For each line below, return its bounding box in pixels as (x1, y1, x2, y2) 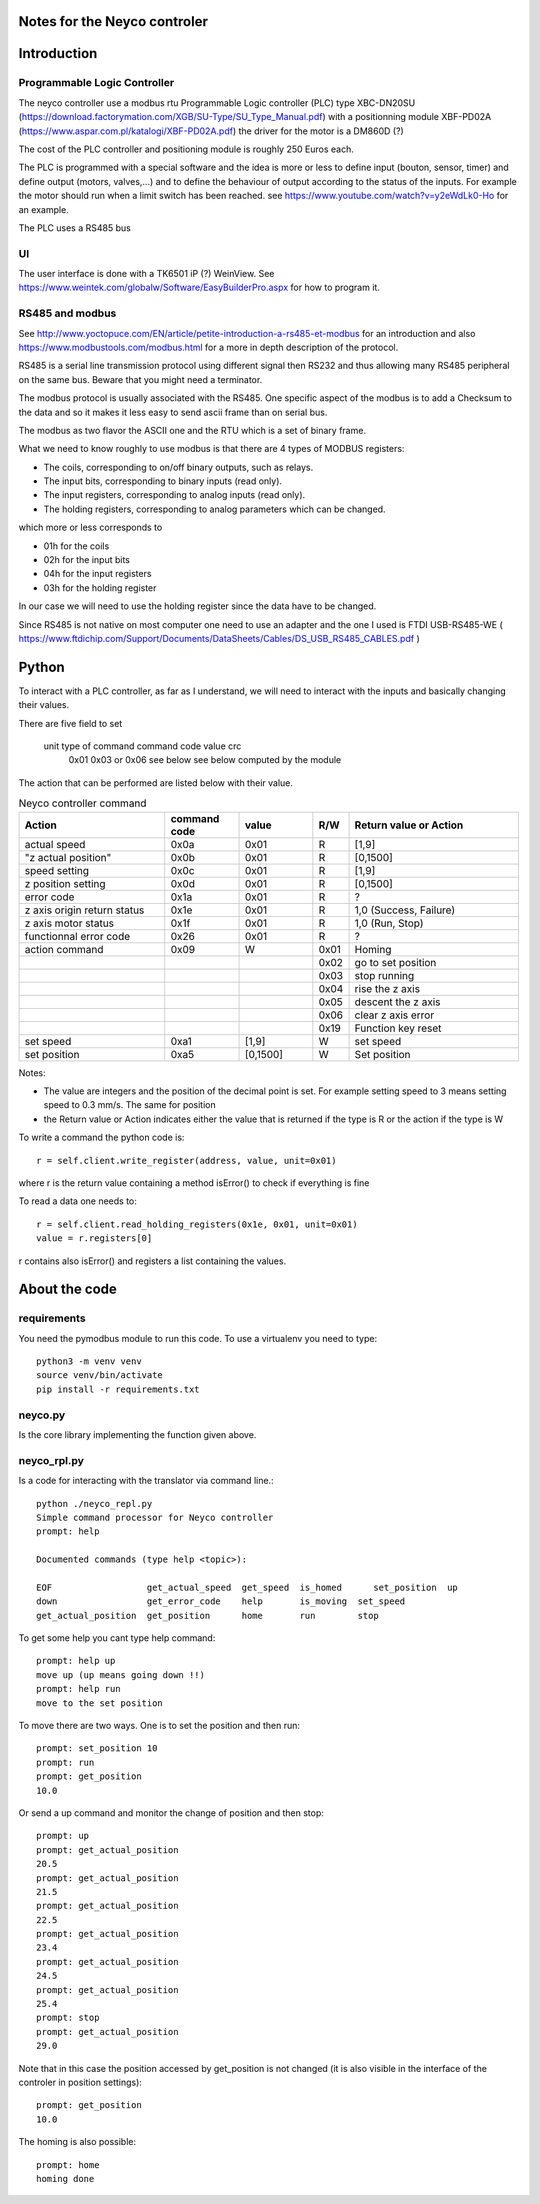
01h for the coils (43, 540, 110, 552)
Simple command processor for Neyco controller (36, 1511, 274, 1523)
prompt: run (36, 1756, 95, 1768)
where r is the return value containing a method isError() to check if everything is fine (18, 1176, 370, 1189)
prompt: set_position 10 (36, 1743, 158, 1754)
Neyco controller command (18, 796, 147, 810)
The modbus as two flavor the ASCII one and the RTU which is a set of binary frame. (18, 424, 367, 436)
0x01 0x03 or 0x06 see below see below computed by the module (68, 754, 342, 766)
